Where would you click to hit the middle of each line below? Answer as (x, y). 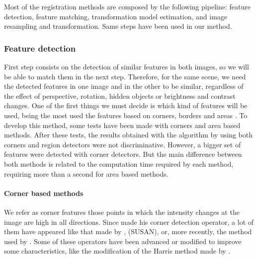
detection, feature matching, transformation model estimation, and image (116, 16)
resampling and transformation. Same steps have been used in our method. (118, 26)
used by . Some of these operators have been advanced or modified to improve (123, 241)
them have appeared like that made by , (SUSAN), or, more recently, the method (128, 231)
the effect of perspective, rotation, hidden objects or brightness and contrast (120, 96)
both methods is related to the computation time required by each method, (119, 163)
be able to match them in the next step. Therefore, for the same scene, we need (125, 76)
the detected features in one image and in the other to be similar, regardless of (124, 86)
